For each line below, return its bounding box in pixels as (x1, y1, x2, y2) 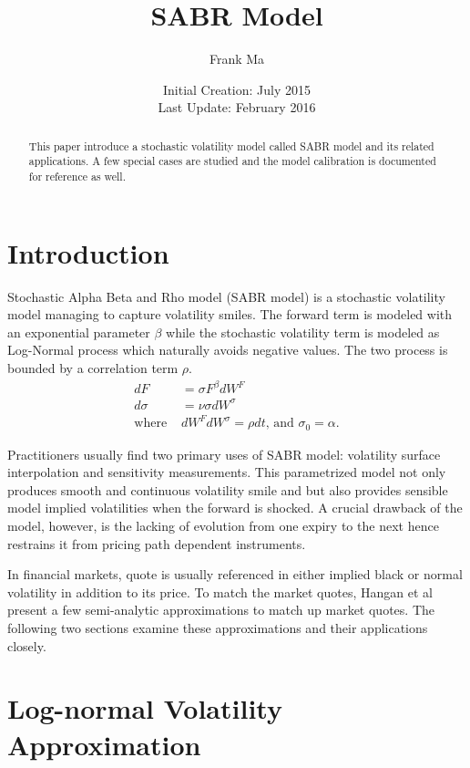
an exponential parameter (7, 322, 150, 341)
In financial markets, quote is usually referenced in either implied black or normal (7, 565, 463, 584)
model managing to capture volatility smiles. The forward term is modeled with (7, 305, 453, 324)
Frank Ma (209, 49, 265, 68)
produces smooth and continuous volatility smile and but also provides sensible (7, 480, 448, 499)
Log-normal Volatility (7, 690, 282, 727)
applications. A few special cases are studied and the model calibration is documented (28, 153, 436, 169)
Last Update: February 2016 (158, 98, 316, 117)
